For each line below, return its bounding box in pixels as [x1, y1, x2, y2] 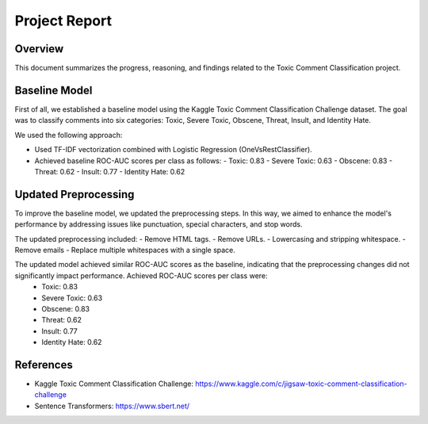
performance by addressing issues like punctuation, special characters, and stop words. [14, 220, 303, 229]
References [14, 357, 73, 372]
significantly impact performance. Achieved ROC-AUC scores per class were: [14, 270, 269, 281]
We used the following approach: [14, 130, 123, 139]
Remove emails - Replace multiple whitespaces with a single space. [14, 246, 235, 254]
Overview [14, 42, 64, 55]
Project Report [14, 12, 113, 29]
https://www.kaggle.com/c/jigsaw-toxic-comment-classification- [195, 379, 407, 388]
